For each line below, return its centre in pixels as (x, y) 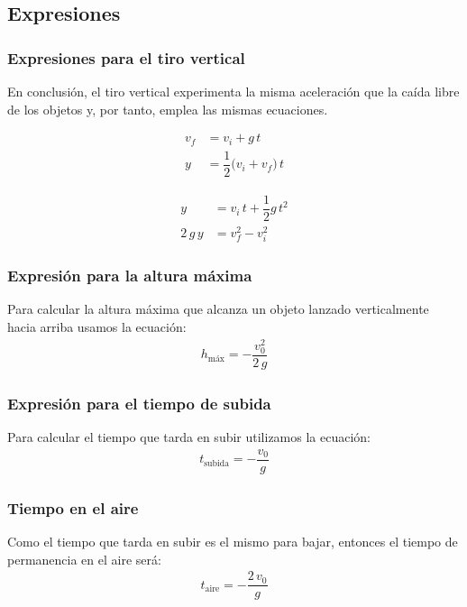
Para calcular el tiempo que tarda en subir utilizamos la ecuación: (189, 437)
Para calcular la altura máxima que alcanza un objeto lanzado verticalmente (218, 309)
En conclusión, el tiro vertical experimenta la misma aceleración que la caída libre (233, 91)
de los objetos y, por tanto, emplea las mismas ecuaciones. (168, 109)
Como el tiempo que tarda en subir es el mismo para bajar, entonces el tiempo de (233, 541)
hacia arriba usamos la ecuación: (97, 326)
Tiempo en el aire (73, 507)
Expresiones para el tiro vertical (126, 57)
